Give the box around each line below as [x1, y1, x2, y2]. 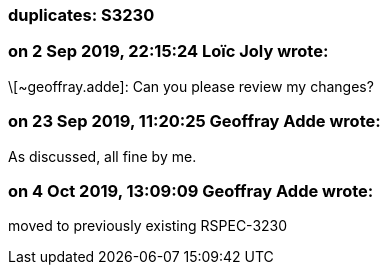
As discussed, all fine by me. [8, 147, 197, 165]
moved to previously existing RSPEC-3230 [8, 217, 288, 235]
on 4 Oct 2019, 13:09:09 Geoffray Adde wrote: [8, 180, 374, 201]
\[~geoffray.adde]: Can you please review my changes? [8, 77, 374, 95]
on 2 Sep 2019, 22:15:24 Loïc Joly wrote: [8, 41, 329, 62]
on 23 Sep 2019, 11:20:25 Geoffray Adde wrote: [8, 111, 381, 132]
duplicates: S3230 [8, 5, 155, 25]
